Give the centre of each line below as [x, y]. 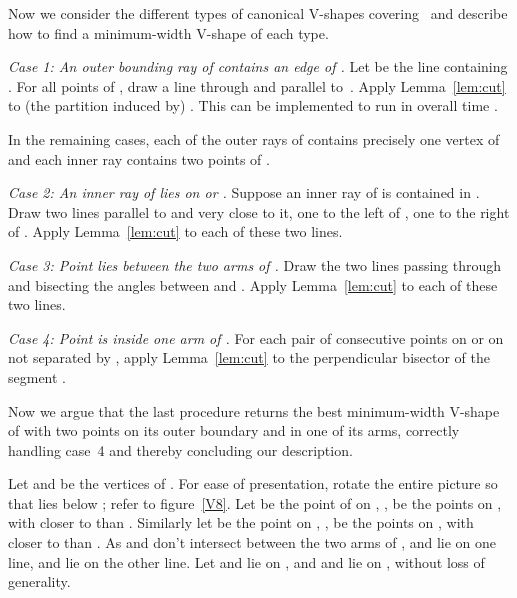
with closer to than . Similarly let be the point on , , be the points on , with [241, 522]
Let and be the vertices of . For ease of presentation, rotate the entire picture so [253, 483]
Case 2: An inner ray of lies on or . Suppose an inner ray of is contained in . [244, 192]
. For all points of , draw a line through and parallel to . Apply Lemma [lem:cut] [257, 85]
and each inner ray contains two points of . [139, 158]
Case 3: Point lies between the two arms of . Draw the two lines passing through [255, 264]
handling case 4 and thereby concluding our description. [180, 449]
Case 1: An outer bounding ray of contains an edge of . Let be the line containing [258, 66]
